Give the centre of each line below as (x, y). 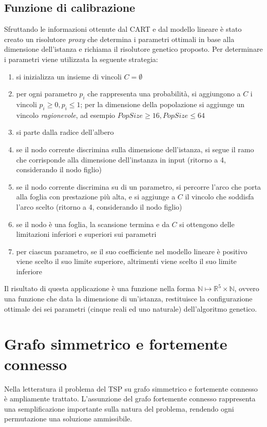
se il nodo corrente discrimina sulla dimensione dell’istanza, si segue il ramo (135, 149)
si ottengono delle (207, 224)
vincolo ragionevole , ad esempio (66, 115)
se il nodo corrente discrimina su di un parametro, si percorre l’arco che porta (139, 186)
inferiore (29, 271)
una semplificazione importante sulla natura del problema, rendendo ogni (119, 408)
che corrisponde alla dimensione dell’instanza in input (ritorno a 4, (121, 159)
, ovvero (247, 288)
